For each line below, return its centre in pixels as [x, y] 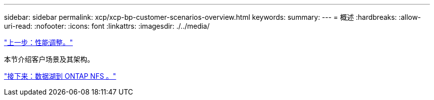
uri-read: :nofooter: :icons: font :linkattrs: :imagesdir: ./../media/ [107, 26]
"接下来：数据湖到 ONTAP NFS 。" [60, 76]
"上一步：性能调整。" [39, 42]
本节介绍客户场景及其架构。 [49, 59]
